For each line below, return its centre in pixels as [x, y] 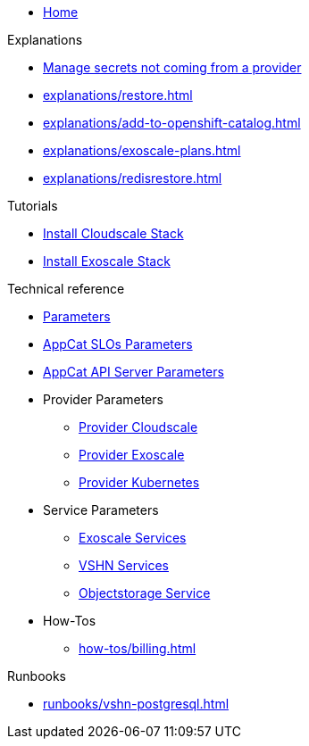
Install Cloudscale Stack [113, 233]
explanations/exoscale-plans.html [142, 150]
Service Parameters [101, 510]
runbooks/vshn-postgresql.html [136, 704]
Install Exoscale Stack [107, 261]
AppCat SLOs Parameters [118, 344]
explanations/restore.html [118, 95]
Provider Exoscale [132, 455]
